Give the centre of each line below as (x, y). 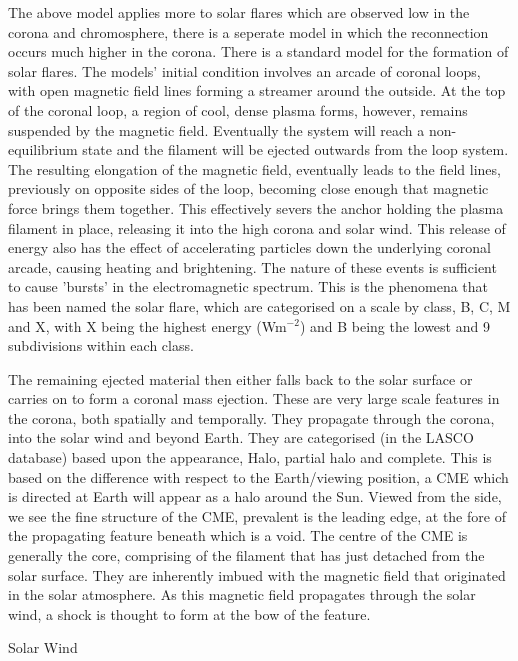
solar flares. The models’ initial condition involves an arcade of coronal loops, (244, 70)
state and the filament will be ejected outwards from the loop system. (295, 149)
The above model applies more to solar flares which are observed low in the (239, 12)
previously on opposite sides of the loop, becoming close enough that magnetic (248, 188)
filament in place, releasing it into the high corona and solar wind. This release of (257, 227)
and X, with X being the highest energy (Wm (147, 325)
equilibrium (43, 149)
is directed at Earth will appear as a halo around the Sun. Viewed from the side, (255, 496)
